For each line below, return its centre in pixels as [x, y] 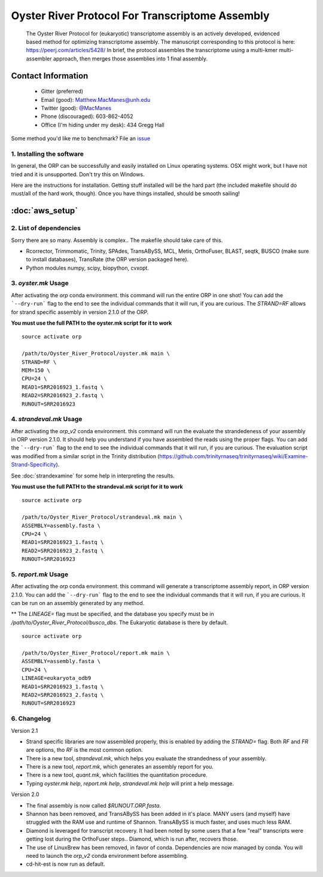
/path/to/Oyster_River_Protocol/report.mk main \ [96, 653]
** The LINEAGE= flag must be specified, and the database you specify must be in [113, 614]
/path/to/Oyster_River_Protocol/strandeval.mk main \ [102, 517]
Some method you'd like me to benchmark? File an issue [81, 138]
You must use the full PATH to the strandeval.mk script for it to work [97, 487]
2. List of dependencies [46, 228]
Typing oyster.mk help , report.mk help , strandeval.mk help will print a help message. [130, 783]
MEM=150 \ [36, 370]
